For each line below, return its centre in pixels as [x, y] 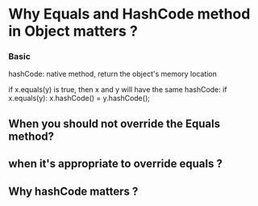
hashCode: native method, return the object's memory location [113, 74]
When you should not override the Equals [114, 123]
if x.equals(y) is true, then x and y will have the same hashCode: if [118, 90]
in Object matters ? [73, 31]
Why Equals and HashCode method [129, 14]
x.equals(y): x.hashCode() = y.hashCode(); [79, 99]
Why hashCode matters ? [73, 191]
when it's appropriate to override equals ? [116, 164]
